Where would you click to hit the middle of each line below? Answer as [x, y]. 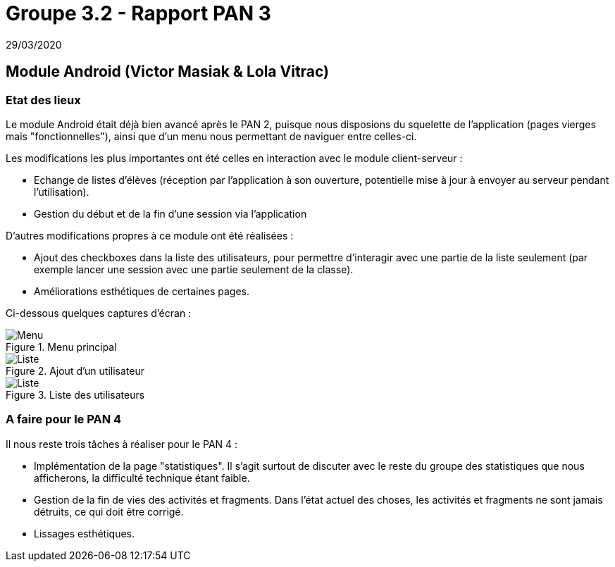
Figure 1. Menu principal [61, 347]
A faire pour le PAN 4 [64, 419]
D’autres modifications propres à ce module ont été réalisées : [150, 235]
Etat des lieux [43, 100]
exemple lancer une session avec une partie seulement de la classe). [194, 269]
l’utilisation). [62, 192]
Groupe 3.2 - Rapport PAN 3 [138, 13]
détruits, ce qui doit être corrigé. [109, 511]
